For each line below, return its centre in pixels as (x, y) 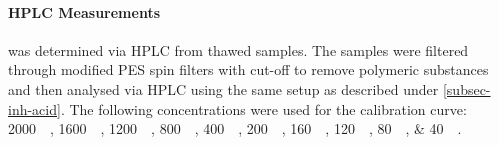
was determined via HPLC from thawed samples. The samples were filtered (238, 49)
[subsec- (466, 88)
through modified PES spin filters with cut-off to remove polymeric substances (248, 69)
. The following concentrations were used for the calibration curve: (263, 108)
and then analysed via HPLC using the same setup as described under (223, 88)
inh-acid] (34, 108)
